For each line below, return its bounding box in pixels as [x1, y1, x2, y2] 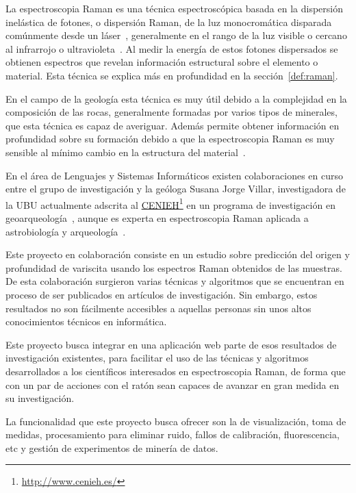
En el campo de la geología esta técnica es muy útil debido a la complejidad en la [5, 91, 347, 105]
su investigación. [5, 391, 75, 405]
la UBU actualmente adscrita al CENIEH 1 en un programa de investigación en [5, 195, 335, 212]
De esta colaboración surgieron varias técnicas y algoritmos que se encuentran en [5, 274, 344, 288]
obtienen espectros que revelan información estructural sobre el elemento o [5, 55, 318, 69]
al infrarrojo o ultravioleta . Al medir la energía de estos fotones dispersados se [5, 41, 338, 55]
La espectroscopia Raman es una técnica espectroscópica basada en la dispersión [5, 1, 344, 15]
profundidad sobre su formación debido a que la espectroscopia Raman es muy [5, 131, 335, 146]
